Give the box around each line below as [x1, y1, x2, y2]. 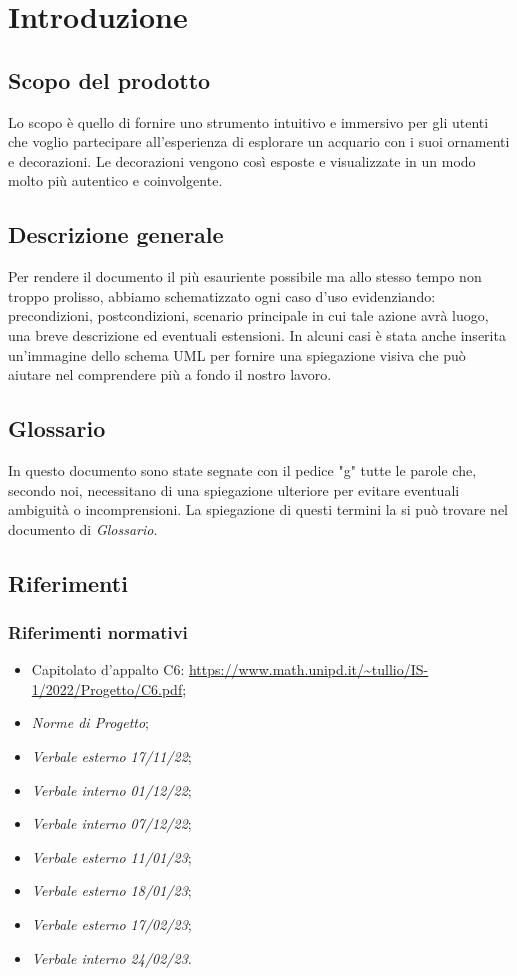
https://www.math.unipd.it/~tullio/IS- [188, 659, 429, 680]
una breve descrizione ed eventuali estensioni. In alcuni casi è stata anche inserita [8, 324, 506, 345]
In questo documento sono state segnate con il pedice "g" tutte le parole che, [8, 459, 477, 480]
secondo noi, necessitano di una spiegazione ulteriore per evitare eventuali [8, 479, 460, 500]
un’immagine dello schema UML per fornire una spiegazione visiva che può [8, 344, 466, 365]
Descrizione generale [8, 219, 224, 250]
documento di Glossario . [8, 518, 158, 539]
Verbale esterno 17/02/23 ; [31, 914, 192, 935]
